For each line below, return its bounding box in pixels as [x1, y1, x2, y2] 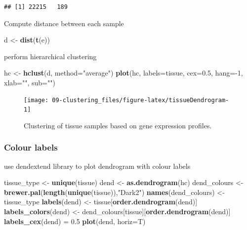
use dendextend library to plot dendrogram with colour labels [4, 160, 191, 171]
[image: [24, 96, 49, 104]
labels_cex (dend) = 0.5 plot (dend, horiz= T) [4, 216, 146, 226]
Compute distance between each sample [4, 18, 124, 28]
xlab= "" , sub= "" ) [4, 77, 55, 87]
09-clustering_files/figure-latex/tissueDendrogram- [52, 96, 229, 104]
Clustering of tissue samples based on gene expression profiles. [24, 120, 212, 130]
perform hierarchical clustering [4, 51, 97, 61]
